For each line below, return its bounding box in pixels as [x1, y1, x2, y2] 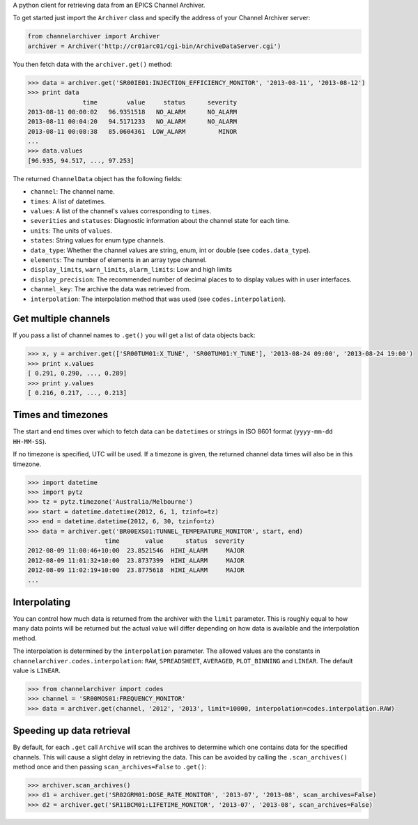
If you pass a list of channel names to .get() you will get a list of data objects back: [13, 331, 256, 339]
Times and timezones [13, 409, 109, 421]
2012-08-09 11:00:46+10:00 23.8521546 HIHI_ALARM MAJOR [27, 547, 245, 555]
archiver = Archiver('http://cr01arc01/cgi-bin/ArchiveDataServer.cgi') [27, 42, 281, 50]
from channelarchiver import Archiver [27, 32, 160, 40]
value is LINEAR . [13, 666, 61, 674]
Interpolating [13, 596, 71, 608]
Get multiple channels [13, 313, 111, 325]
